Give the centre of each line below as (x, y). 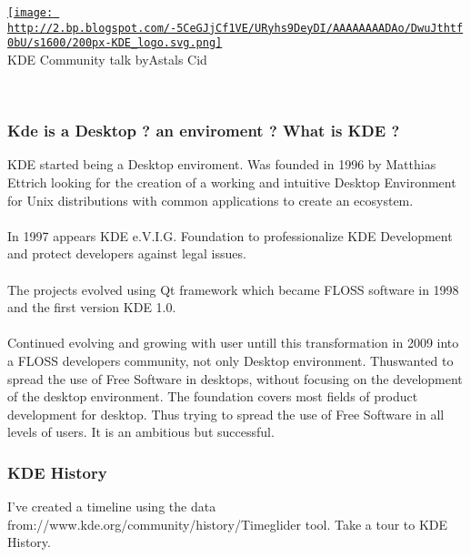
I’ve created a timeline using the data (112, 506)
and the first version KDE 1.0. (92, 307)
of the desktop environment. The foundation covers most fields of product (213, 396)
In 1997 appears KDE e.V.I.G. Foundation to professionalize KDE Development (230, 235)
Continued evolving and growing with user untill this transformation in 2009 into (233, 343)
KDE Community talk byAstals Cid (107, 59)
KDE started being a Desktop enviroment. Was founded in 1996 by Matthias (222, 164)
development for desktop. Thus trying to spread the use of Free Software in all (226, 414)
